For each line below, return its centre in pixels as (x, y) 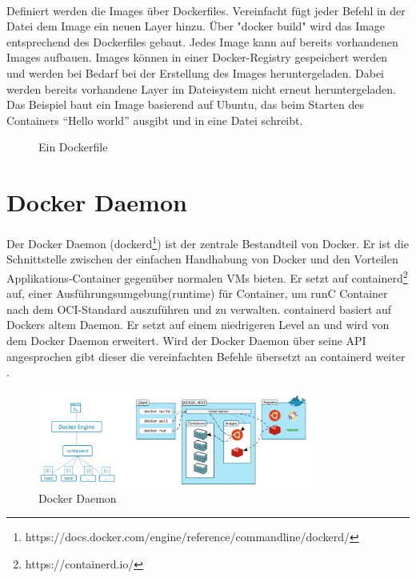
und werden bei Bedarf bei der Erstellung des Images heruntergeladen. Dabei (196, 72)
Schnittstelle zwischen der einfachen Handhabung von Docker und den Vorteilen (202, 259)
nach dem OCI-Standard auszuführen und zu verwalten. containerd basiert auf (199, 309)
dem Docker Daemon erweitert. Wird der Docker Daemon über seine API (186, 340)
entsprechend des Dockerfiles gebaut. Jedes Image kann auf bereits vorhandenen (202, 41)
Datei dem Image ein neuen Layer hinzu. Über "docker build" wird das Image (196, 26)
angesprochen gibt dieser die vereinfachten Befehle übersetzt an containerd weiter (206, 356)
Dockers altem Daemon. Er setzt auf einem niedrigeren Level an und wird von (198, 325)
